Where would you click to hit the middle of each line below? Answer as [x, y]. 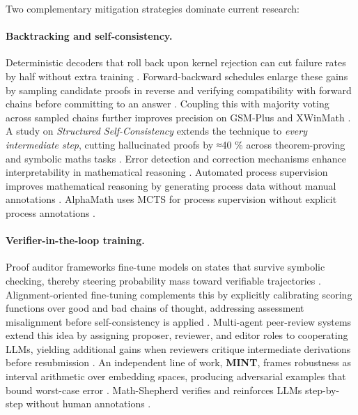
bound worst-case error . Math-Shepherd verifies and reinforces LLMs [154, 390]
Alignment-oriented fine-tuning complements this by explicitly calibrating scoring [179, 294]
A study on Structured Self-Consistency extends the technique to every [156, 131]
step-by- [322, 390]
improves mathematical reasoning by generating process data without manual [171, 185]
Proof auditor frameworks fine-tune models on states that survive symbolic [165, 267]
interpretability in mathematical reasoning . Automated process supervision [167, 172]
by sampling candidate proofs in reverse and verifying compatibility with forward [179, 90]
